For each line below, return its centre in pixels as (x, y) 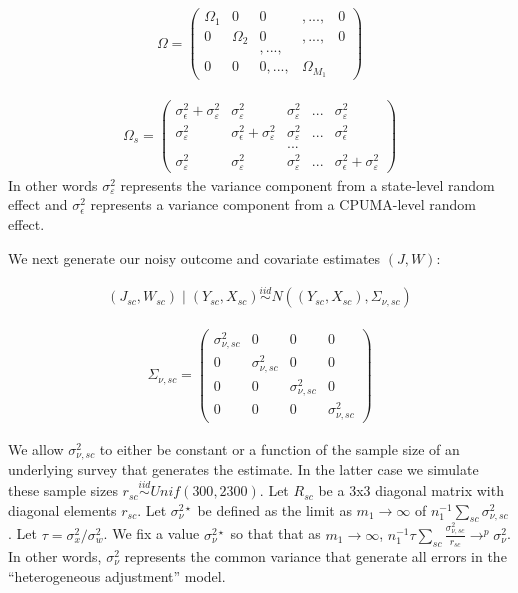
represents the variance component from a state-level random (307, 184)
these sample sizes (63, 490)
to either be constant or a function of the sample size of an (279, 448)
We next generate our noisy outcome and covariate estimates (194, 257)
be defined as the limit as (274, 509)
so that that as (275, 533)
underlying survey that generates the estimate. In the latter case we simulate (243, 469)
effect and (38, 204)
